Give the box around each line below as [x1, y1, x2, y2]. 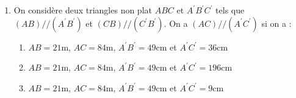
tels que [215, 4, 245, 16]
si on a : [261, 16, 292, 29]
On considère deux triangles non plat [13, 4, 152, 16]
